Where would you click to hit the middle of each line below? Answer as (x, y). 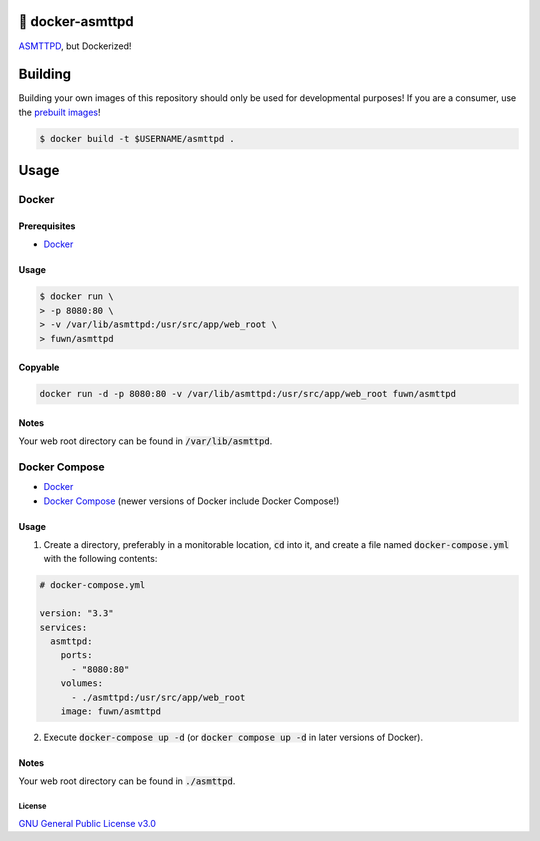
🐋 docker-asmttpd (76, 21)
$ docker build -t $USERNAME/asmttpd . (137, 138)
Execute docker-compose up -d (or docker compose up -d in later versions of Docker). (233, 737)
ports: (76, 655)
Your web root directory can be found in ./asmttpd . (127, 781)
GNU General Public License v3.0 (87, 823)
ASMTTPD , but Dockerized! (75, 46)
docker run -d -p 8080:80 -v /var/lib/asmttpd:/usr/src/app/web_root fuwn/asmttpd (248, 394)
